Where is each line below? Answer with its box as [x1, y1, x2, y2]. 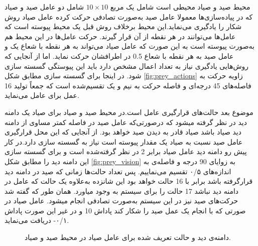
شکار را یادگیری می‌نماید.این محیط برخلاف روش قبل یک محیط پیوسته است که [5, 21, 242, 32]
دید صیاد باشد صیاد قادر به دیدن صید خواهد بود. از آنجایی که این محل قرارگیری [5, 127, 241, 137]
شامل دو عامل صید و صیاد [5, 2, 84, 12]
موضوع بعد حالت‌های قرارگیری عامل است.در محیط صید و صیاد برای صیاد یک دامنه [5, 106, 253, 117]
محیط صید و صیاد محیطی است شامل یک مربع [110, 2, 250, 12]
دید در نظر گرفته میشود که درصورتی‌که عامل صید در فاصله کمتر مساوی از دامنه [5, 116, 247, 127]
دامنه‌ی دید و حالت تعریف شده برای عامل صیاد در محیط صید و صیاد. [25, 232, 231, 242]
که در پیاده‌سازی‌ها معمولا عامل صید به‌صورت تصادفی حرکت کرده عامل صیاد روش [5, 11, 253, 22]
